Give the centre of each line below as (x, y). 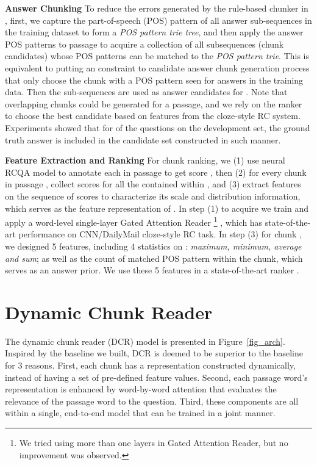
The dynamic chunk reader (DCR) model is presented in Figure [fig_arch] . (145, 341)
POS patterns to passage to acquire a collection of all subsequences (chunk (144, 44)
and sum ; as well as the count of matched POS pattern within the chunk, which (154, 258)
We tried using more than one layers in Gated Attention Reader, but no (154, 442)
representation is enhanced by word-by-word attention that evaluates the (141, 389)
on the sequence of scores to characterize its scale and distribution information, (153, 196)
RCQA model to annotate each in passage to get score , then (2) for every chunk (156, 172)
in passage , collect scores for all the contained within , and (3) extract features (153, 184)
